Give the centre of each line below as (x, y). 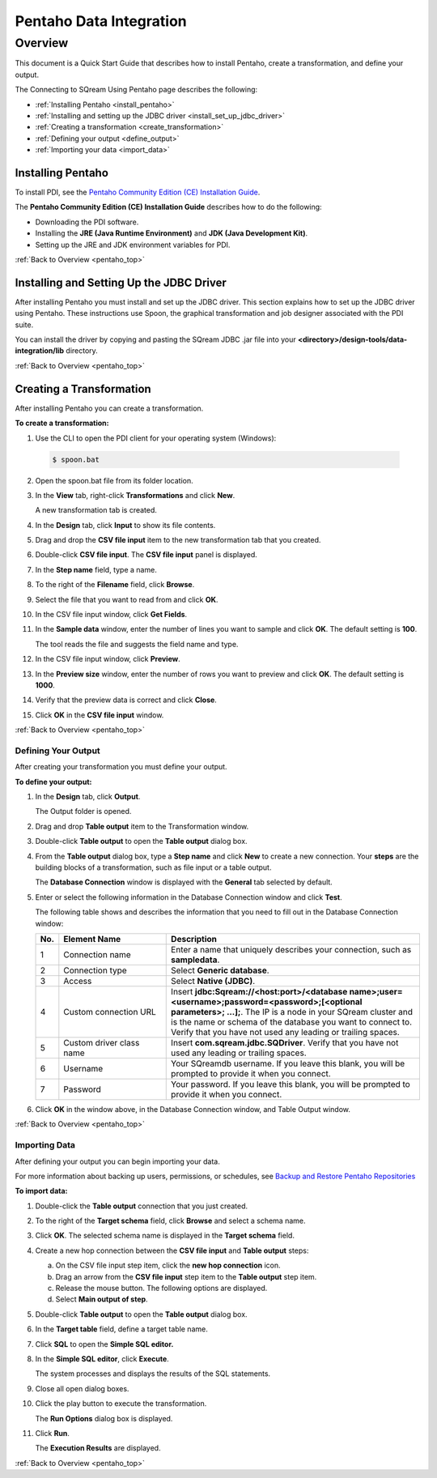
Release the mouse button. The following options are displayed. (161, 1288)
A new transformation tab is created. (96, 510)
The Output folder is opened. (83, 811)
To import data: (41, 1191)
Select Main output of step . (102, 1299)
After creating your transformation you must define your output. (121, 767)
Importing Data (45, 1145)
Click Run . (53, 1433)
